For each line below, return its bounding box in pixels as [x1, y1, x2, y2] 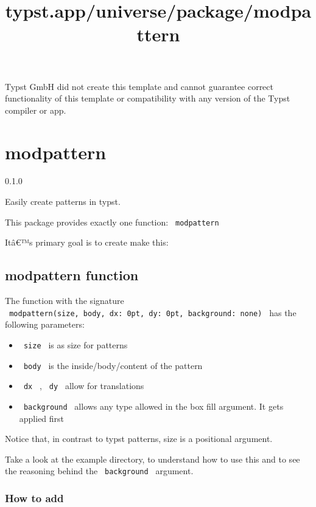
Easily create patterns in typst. [5, 195, 121, 208]
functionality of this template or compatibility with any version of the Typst [5, 92, 290, 105]
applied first [19, 412, 65, 424]
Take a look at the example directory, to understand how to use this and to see [5, 452, 300, 465]
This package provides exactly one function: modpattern [5, 215, 219, 228]
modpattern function [5, 266, 139, 285]
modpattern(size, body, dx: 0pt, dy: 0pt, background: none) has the [9, 306, 297, 319]
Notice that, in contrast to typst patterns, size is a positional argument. [5, 432, 273, 445]
